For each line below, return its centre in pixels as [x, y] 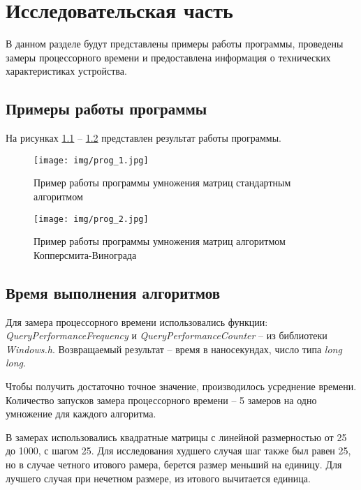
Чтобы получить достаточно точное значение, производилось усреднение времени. [181, 386]
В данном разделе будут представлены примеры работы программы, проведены [175, 44]
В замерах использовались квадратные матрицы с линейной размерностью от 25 [176, 437]
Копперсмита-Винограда [85, 254]
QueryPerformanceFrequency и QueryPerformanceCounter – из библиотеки [167, 335]
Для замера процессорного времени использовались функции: [137, 321]
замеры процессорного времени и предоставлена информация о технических [168, 57]
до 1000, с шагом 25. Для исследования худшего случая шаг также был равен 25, [178, 451]
